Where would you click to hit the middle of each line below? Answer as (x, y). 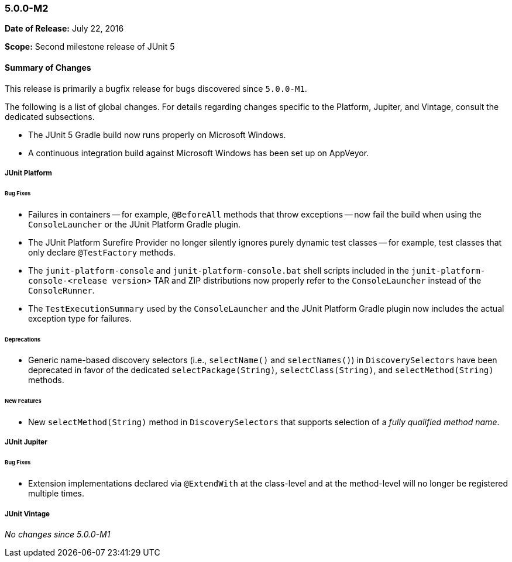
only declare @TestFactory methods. (102, 252)
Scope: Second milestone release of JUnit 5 (90, 47)
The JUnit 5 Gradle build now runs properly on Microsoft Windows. (157, 135)
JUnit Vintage (27, 514)
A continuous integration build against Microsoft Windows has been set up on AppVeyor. (199, 153)
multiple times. (56, 494)
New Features (23, 401)
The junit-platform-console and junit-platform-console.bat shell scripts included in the (219, 270)
